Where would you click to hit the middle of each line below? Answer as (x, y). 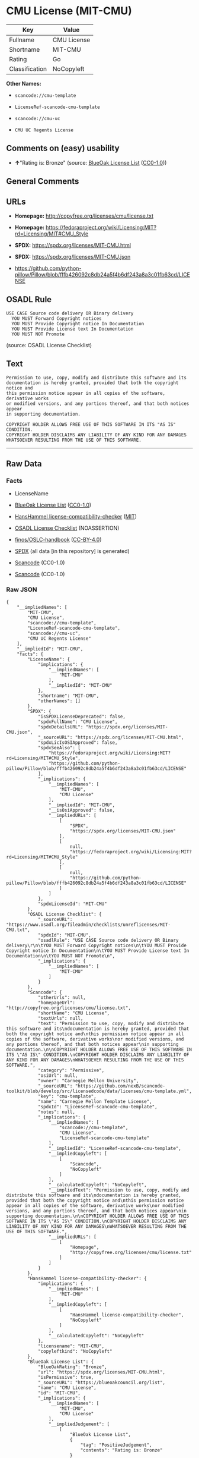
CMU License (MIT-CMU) (69, 11)
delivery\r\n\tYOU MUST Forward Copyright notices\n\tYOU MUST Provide (96, 945)
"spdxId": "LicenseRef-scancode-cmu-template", (98, 1107)
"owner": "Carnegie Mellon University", (88, 1080)
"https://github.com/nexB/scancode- (120, 1086)
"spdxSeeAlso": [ (59, 747)
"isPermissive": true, (66, 1377)
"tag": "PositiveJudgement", (116, 1445)
